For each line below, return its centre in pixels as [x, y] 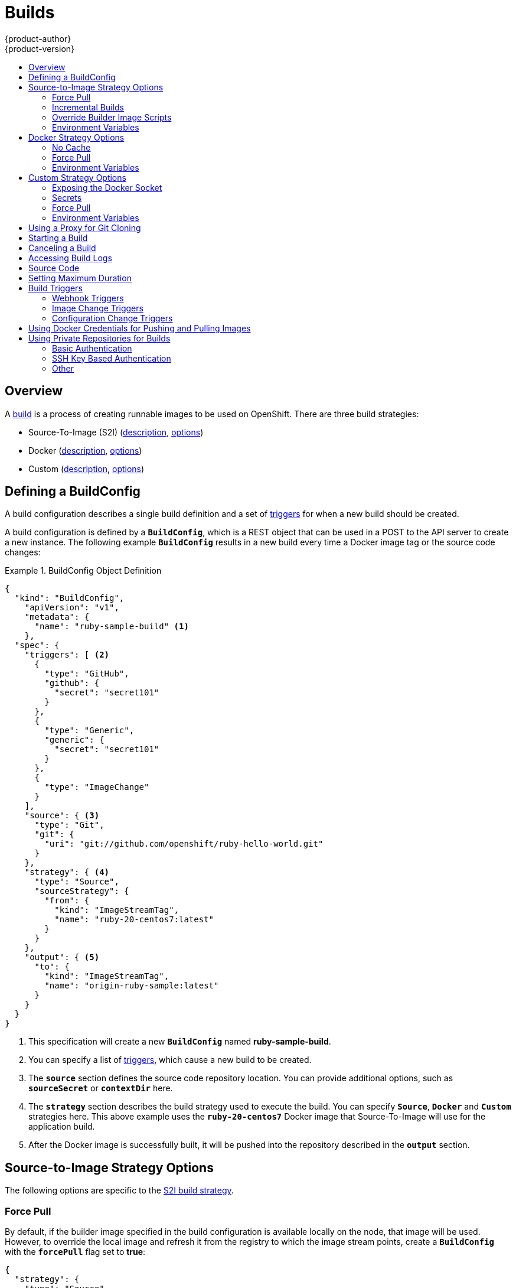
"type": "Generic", [89, 731]
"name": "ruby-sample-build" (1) [112, 627]
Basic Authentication [92, 348]
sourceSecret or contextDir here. [101, 1088]
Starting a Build [58, 238]
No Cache [71, 147]
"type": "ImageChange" [97, 787]
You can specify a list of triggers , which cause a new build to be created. [170, 1060]
